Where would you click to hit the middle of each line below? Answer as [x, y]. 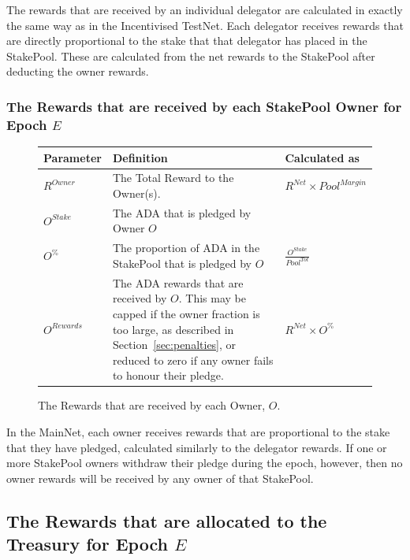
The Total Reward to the [173, 178]
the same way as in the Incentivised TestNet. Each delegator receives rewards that [205, 25]
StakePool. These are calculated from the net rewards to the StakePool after [191, 56]
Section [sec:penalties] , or [174, 345]
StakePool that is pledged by [182, 263]
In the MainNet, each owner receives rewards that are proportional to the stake [198, 432]
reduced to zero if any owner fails [193, 360]
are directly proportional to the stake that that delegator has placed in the [187, 41]
